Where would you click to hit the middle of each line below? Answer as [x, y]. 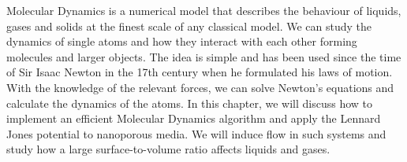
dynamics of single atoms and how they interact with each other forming [182, 41]
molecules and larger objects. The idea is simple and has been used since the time [204, 56]
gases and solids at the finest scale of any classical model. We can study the [189, 26]
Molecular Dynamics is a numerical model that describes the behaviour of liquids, [204, 10]
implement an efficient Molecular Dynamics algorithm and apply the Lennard [194, 118]
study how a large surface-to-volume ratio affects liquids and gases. [168, 149]
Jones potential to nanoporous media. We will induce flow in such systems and [196, 133]
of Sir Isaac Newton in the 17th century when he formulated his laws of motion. [200, 72]
